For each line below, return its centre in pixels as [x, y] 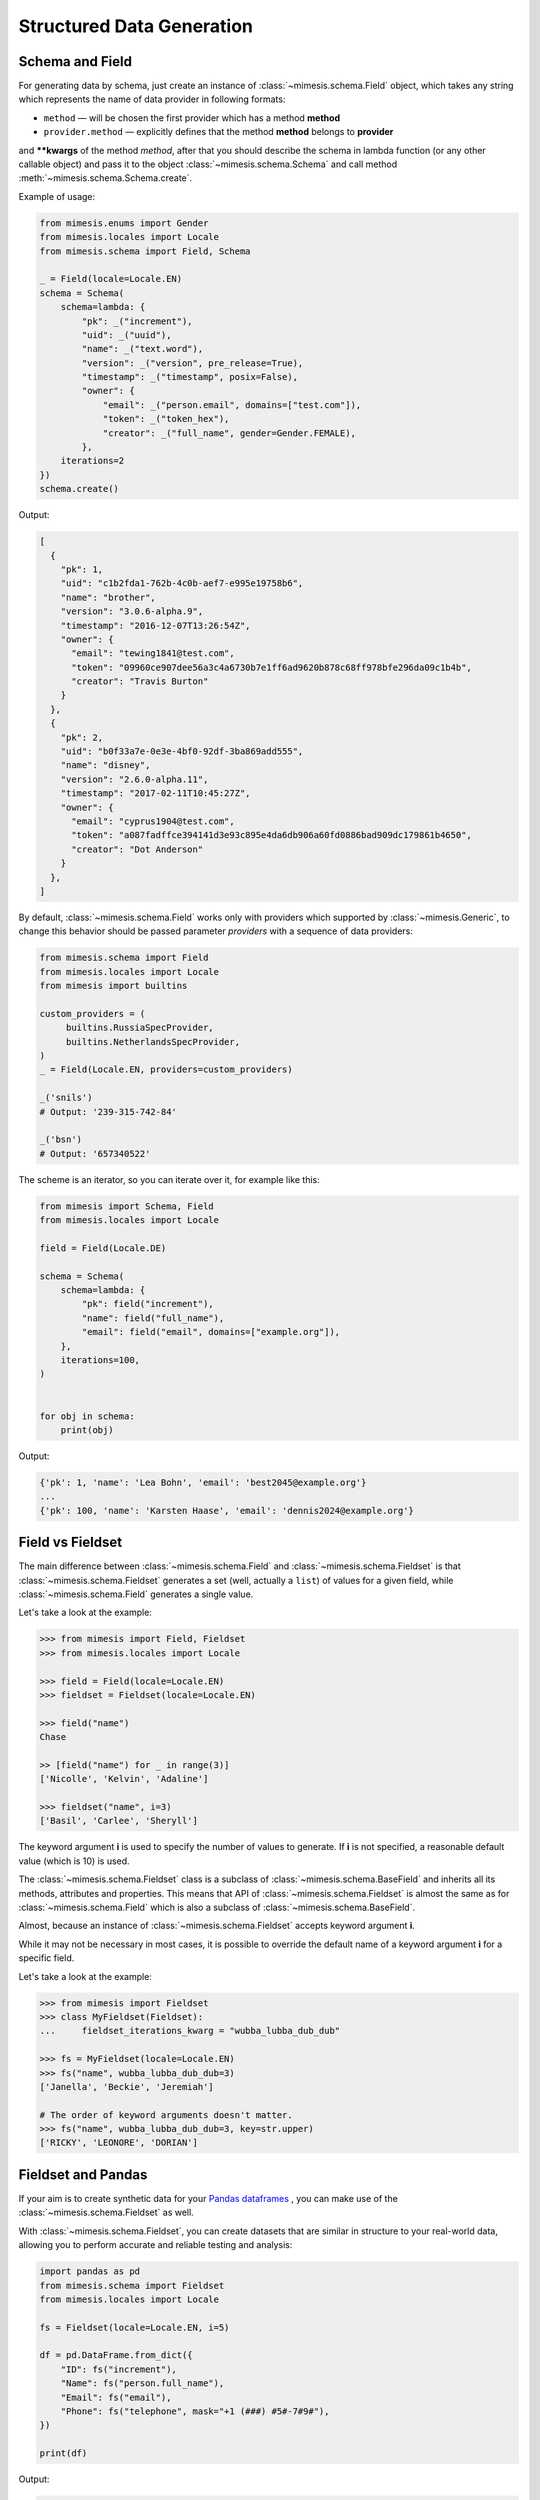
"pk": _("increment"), [137, 321]
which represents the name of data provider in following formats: [152, 99]
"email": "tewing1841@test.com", [153, 653]
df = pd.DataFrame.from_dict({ [116, 2355]
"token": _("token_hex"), [166, 419]
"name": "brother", [108, 597]
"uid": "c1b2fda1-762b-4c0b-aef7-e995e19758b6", [182, 583]
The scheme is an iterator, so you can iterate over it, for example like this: [169, 1179]
